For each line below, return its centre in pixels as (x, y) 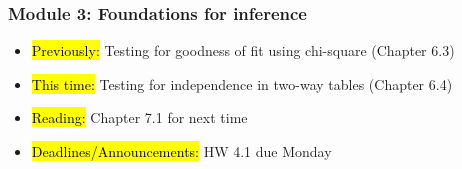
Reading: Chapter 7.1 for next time (139, 117)
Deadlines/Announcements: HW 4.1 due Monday (181, 151)
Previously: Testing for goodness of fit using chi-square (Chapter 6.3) (243, 50)
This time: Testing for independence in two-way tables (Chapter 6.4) (242, 83)
